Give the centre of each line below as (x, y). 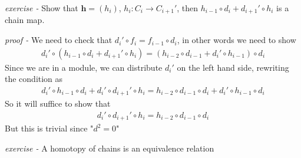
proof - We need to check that (59, 40)
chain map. (25, 20)
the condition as (34, 79)
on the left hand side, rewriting (233, 67)
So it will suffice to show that (58, 103)
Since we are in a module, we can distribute (84, 67)
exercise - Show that (42, 8)
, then (188, 8)
